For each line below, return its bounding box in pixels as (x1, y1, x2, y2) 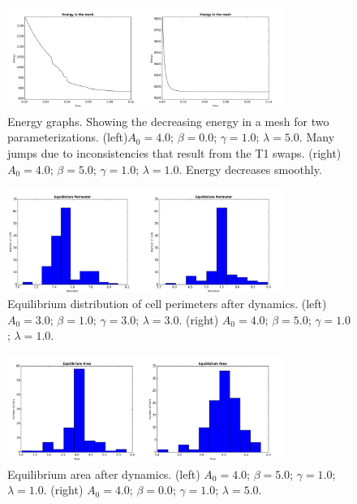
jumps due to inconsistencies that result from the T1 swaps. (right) (7, 144, 342, 161)
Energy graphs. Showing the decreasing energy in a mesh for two (7, 112, 329, 129)
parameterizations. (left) (7, 128, 128, 146)
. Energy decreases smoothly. (178, 160, 322, 177)
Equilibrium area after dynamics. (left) (7, 465, 200, 482)
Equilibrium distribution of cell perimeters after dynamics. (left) (7, 295, 327, 312)
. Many (299, 128, 335, 146)
